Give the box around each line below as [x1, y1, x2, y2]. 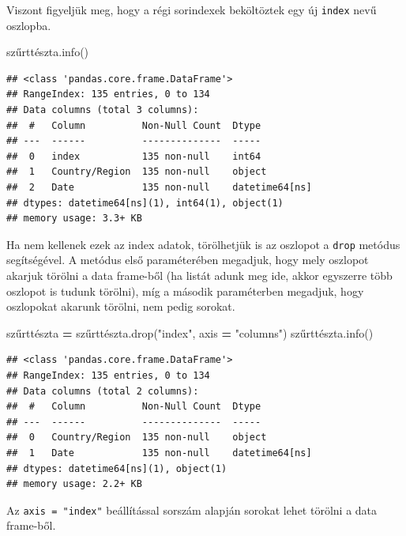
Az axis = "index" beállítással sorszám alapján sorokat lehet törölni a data [6, 501, 378, 518]
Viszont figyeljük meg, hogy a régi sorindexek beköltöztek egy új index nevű [6, 2, 377, 17]
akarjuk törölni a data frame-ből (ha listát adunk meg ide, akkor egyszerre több [6, 267, 393, 284]
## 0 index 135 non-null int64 [6, 150, 261, 162]
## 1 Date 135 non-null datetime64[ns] [6, 447, 312, 459]
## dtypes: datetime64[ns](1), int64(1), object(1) [6, 197, 284, 209]
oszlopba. [6, 17, 51, 33]
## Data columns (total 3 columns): [6, 104, 199, 116]
